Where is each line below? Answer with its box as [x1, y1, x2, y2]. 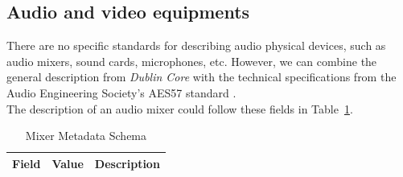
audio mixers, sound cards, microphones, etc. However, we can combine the [6, 52, 377, 69]
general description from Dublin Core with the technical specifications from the [6, 68, 397, 85]
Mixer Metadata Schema [25, 127, 147, 144]
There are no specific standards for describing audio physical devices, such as [6, 37, 386, 54]
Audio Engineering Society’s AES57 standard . [6, 84, 236, 101]
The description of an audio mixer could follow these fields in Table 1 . [6, 100, 353, 117]
